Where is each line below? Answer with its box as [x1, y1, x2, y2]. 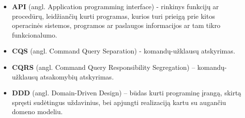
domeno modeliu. [12, 106, 63, 117]
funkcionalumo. [12, 29, 57, 39]
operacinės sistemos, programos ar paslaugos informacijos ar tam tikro [12, 20, 221, 30]
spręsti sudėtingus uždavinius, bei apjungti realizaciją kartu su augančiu [12, 97, 226, 107]
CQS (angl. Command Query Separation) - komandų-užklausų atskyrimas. [12, 46, 235, 56]
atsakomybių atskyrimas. [40, 71, 114, 81]
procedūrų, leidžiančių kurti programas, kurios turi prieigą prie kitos [12, 11, 215, 21]
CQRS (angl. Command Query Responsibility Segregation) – [12, 62, 195, 72]
